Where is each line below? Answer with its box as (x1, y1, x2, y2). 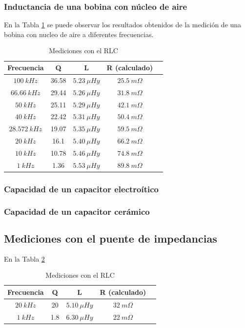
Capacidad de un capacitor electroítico (4, 183, 159, 195)
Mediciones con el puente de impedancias (4, 230, 217, 246)
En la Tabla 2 (4, 253, 45, 264)
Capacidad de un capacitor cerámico (4, 205, 150, 217)
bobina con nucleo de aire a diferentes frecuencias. (4, 29, 154, 39)
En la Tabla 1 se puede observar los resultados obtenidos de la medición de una (4, 20, 242, 30)
